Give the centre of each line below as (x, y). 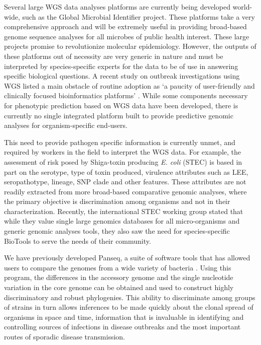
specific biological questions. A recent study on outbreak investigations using (122, 76)
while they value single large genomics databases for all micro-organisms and (122, 221)
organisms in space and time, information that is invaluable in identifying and (124, 317)
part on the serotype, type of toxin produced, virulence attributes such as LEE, (126, 171)
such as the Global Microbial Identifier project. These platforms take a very (139, 16)
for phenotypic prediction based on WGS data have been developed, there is (121, 105)
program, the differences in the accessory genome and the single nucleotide (119, 277)
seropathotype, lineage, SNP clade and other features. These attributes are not (125, 182)
